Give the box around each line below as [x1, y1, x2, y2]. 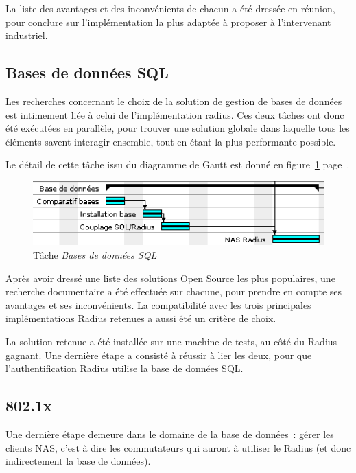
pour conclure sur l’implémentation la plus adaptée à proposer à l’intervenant [5, 14, 331, 29]
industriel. [5, 28, 48, 43]
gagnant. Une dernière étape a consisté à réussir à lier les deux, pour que [5, 347, 312, 362]
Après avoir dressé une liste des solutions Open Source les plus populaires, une [5, 270, 335, 285]
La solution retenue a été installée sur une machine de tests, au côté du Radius [5, 334, 337, 349]
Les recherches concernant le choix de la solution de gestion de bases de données [5, 93, 342, 108]
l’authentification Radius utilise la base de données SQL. [5, 361, 244, 376]
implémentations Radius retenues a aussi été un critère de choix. [5, 311, 276, 325]
